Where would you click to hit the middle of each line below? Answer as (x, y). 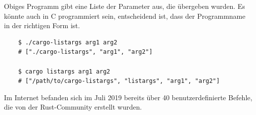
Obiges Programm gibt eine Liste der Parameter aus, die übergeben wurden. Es (125, 6)
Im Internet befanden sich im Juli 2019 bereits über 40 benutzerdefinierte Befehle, (128, 97)
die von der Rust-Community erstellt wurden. (73, 107)
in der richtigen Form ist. (42, 25)
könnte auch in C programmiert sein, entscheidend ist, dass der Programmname (125, 16)
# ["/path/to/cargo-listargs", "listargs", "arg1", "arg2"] (119, 81)
